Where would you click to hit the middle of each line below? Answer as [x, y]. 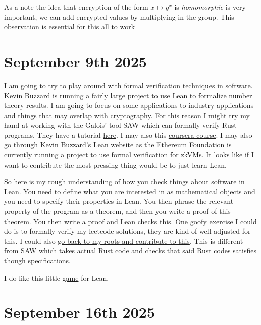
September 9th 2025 [75, 61]
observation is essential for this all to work [70, 26]
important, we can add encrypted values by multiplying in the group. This [119, 16]
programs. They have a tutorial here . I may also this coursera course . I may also [128, 134]
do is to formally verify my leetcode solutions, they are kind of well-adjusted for [127, 231]
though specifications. [38, 260]
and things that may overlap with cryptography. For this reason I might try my [127, 115]
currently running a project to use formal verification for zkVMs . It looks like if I [129, 155]
